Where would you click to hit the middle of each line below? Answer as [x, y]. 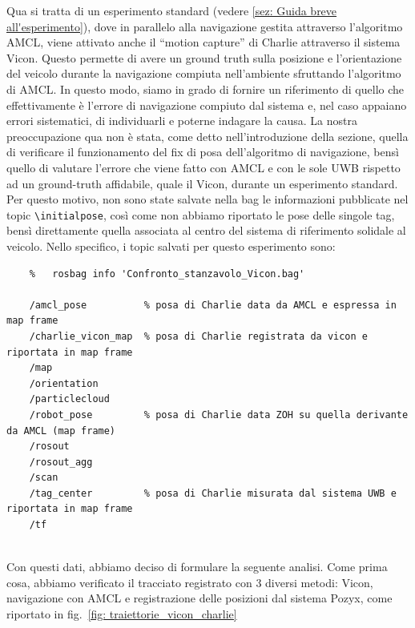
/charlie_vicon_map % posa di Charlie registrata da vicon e [199, 336]
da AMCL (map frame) [61, 431]
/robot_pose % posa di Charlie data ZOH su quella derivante [219, 415]
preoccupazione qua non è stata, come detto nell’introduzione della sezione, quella [207, 136]
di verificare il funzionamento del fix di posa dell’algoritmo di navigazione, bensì [203, 152]
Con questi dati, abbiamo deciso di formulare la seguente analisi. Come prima [197, 567]
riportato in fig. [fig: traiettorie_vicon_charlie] [122, 614]
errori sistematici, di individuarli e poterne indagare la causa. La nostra [182, 121]
